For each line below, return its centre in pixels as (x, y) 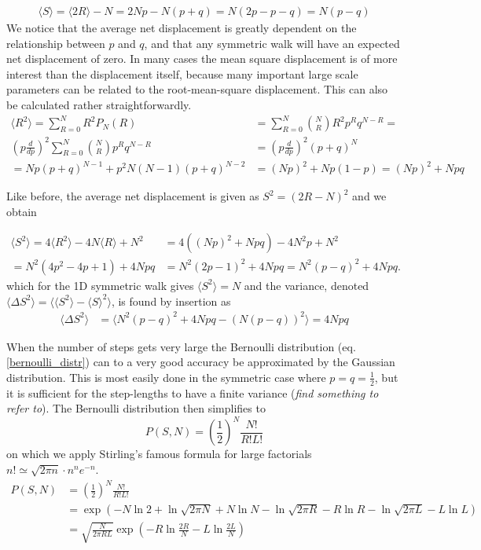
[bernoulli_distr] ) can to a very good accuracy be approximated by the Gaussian (201, 362)
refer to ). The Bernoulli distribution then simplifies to (136, 408)
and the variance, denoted (307, 285)
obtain (22, 211)
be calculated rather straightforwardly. (99, 104)
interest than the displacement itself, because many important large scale (182, 73)
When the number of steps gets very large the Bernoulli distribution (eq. (181, 346)
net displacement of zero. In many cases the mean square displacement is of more (202, 59)
